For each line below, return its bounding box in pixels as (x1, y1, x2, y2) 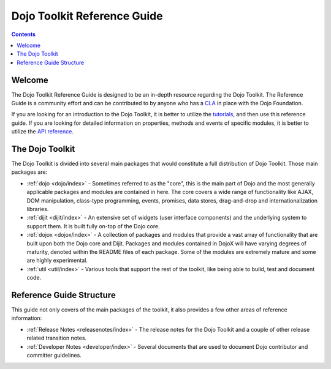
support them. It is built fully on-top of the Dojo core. (26, 222, 160, 229)
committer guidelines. (26, 352, 82, 359)
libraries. (26, 206, 49, 213)
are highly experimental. (26, 257, 88, 264)
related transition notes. (26, 334, 87, 342)
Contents (11, 31, 36, 38)
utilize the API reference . (11, 128, 74, 135)
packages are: (11, 168, 48, 176)
